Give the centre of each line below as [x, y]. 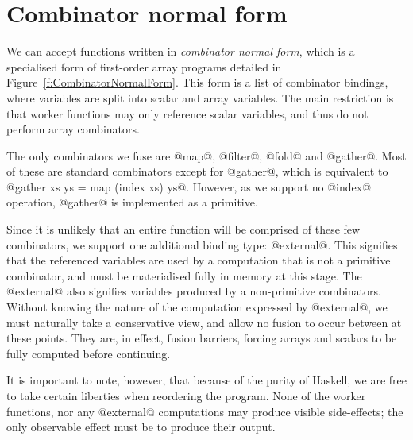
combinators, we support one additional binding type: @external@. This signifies [202, 244]
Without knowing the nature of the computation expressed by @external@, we [197, 307]
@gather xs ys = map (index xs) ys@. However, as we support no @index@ [189, 186]
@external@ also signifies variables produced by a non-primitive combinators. [194, 291]
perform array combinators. [73, 129]
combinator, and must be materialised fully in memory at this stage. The [184, 275]
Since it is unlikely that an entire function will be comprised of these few [183, 229]
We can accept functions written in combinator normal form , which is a [181, 51]
